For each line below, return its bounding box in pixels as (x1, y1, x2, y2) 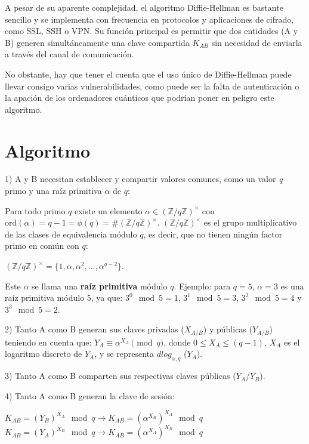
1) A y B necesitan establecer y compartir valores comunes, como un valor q (5, 172, 283, 185)
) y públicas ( (203, 323, 252, 335)
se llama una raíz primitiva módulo (32, 279, 168, 292)
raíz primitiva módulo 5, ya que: (5, 291, 123, 304)
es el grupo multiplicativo (203, 216, 297, 229)
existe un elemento (74, 204, 143, 217)
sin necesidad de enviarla (211, 36, 302, 48)
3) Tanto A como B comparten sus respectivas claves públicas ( (5, 369, 236, 382)
